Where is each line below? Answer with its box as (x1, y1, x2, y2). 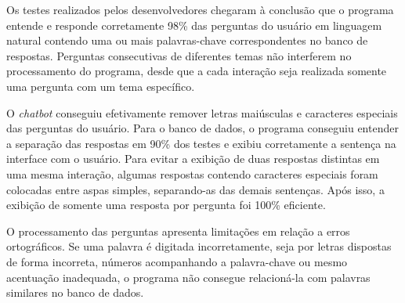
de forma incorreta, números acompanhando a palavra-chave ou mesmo (6, 253, 348, 269)
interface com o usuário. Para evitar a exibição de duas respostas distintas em (6, 150, 380, 167)
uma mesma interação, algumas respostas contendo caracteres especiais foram (6, 165, 378, 182)
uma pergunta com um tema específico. (6, 78, 195, 94)
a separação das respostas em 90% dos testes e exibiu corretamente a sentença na (6, 135, 396, 151)
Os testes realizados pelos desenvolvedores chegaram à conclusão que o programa (6, 2, 394, 17)
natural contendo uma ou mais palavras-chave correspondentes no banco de (6, 32, 368, 49)
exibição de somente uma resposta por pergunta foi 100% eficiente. (6, 197, 326, 213)
